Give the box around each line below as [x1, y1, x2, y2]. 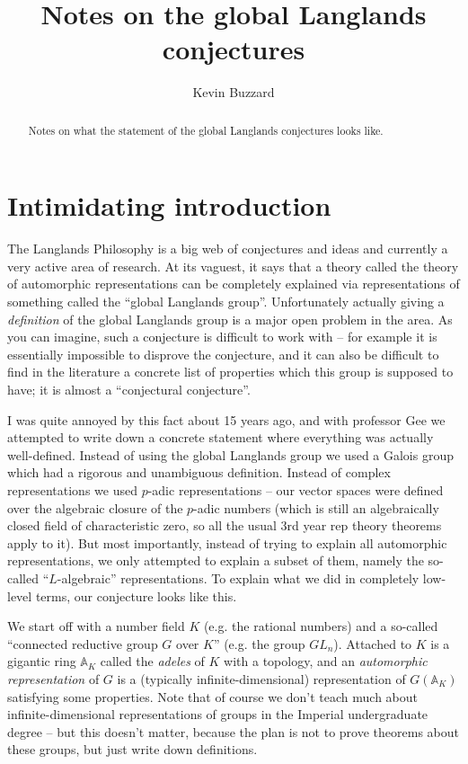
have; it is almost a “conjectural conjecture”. [7, 380, 251, 399]
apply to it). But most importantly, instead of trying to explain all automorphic [7, 533, 447, 552]
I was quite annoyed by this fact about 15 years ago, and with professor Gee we [7, 410, 446, 429]
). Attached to [333, 634, 412, 653]
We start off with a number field [7, 617, 185, 635]
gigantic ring [7, 652, 76, 671]
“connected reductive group [7, 634, 158, 653]
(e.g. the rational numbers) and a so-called [203, 617, 438, 635]
